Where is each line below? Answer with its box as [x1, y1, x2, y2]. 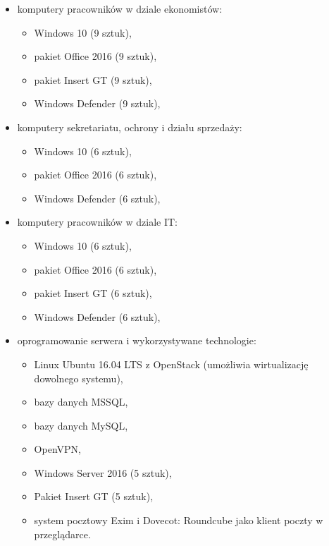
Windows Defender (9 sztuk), [34, 96, 161, 111]
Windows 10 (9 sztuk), [34, 25, 132, 40]
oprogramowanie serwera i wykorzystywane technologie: [17, 333, 256, 348]
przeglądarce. [34, 526, 91, 541]
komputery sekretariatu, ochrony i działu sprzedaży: [17, 119, 242, 134]
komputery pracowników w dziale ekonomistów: [17, 1, 223, 16]
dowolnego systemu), [34, 370, 123, 385]
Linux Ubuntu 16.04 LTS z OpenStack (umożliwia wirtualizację [34, 356, 309, 371]
